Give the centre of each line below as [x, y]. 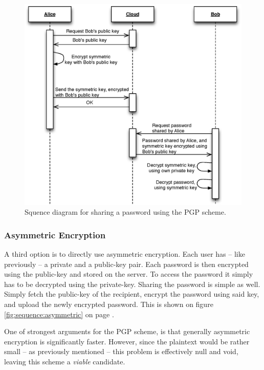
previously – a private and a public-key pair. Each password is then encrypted [126, 264]
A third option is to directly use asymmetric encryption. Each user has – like [125, 254]
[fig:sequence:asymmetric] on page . [59, 314]
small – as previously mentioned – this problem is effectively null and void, [121, 351]
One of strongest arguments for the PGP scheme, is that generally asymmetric [127, 331]
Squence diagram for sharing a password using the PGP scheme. [125, 212]
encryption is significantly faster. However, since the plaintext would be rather [127, 341]
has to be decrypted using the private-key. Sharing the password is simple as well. [132, 284]
